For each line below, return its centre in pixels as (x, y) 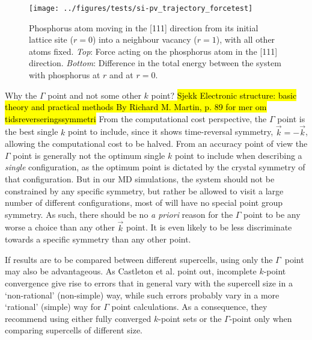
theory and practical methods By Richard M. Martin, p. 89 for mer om (136, 107)
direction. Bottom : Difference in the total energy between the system (155, 63)
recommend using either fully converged (78, 318)
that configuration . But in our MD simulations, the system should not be (140, 179)
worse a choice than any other (60, 227)
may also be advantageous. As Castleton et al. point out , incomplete (131, 271)
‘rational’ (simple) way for (53, 307)
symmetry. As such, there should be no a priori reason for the (119, 214)
